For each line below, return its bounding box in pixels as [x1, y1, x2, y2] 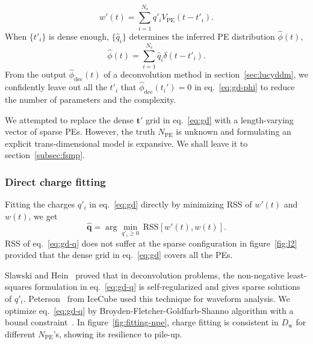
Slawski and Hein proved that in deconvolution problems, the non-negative [5, 268, 285, 281]
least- [287, 268, 307, 281]
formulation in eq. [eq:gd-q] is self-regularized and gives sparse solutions [34, 280, 300, 293]
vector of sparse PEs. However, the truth [5, 125, 155, 138]
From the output [5, 68, 67, 81]
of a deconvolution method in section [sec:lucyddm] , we [104, 68, 308, 81]
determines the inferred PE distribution [129, 29, 275, 42]
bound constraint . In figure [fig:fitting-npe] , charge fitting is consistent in [5, 316, 279, 328]
